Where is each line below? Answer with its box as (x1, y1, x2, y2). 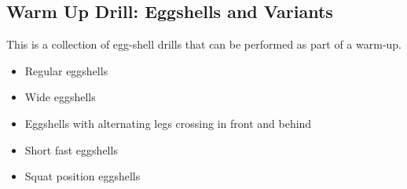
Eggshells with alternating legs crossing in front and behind (24, 114, 312, 131)
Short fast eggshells (24, 141, 118, 158)
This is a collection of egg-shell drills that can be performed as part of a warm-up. (6, 36, 402, 53)
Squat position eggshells (24, 168, 141, 184)
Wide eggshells (24, 89, 96, 105)
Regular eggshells (24, 62, 108, 78)
